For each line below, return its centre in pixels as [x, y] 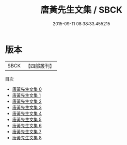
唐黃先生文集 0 [27, 89]
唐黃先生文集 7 [27, 131]
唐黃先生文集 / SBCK [81, 10]
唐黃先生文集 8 [27, 137]
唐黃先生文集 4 [27, 113]
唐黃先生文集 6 [27, 125]
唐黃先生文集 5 [27, 119]
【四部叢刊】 [40, 66]
